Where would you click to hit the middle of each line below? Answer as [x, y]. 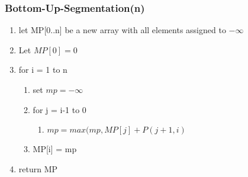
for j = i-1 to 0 [59, 109]
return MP [38, 168]
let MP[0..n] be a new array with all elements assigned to [122, 30]
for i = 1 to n [43, 70]
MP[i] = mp [55, 149]
